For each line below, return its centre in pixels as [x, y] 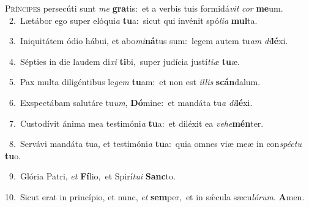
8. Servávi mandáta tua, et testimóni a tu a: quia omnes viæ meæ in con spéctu [155, 144]
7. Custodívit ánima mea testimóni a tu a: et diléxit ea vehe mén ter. [136, 123]
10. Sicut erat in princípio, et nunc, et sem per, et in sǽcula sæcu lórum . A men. [155, 196]
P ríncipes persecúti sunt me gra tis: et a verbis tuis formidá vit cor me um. [144, 8]
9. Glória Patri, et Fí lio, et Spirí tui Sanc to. [92, 176]
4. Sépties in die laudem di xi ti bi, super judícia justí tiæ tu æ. [124, 61]
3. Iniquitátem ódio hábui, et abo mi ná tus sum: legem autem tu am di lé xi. [148, 41]
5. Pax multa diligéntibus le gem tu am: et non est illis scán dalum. [135, 82]
